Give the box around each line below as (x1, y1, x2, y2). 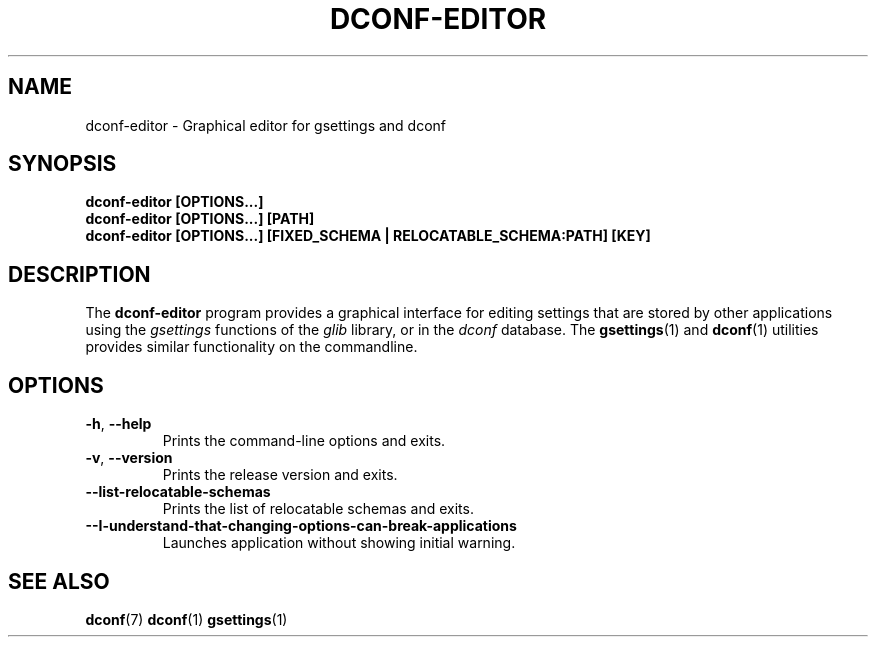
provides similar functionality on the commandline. (85, 338, 418, 356)
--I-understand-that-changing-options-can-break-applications (85, 517, 517, 535)
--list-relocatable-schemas (85, 483, 271, 501)
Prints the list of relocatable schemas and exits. (162, 500, 474, 518)
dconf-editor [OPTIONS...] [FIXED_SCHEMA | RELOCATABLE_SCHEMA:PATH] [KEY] (85, 227, 651, 245)
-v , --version (85, 449, 173, 467)
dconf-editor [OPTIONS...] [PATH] (85, 210, 315, 228)
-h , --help (85, 415, 152, 433)
